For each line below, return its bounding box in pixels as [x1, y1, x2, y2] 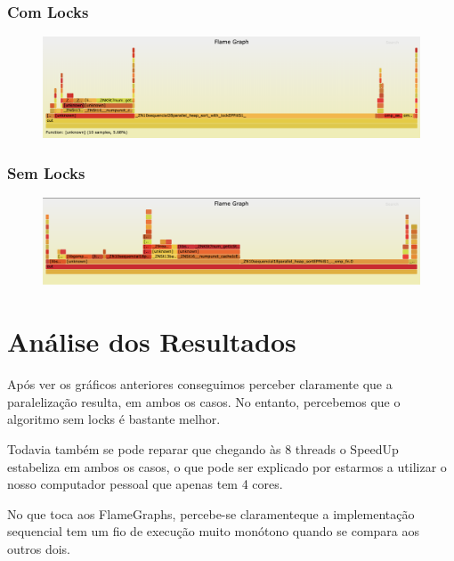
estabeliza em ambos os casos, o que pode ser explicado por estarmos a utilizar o [7, 457, 447, 476]
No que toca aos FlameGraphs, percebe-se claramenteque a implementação [7, 504, 415, 523]
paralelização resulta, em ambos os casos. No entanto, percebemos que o [7, 392, 401, 411]
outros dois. [7, 539, 70, 557]
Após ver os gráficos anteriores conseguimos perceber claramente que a [7, 375, 393, 394]
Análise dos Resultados [7, 323, 296, 360]
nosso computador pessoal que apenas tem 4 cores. [7, 475, 283, 493]
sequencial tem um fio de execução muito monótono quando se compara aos [7, 522, 419, 541]
